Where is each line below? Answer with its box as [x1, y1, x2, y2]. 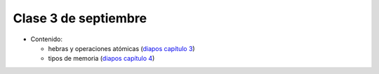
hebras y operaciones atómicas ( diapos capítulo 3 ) [48, 44, 196, 52]
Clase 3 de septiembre [13, 10, 147, 26]
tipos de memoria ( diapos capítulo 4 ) [48, 54, 155, 63]
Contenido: [30, 35, 63, 43]
